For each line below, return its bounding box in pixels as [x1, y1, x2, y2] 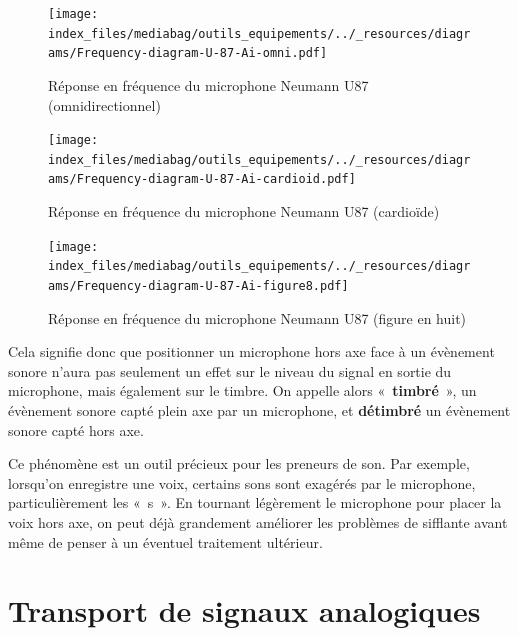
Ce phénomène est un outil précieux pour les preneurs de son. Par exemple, [8, 453, 470, 474]
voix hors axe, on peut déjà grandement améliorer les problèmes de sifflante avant [8, 512, 508, 533]
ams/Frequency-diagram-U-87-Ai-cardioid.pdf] [48, 172, 356, 187]
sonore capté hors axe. [8, 419, 144, 440]
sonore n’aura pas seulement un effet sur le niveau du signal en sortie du [8, 360, 452, 381]
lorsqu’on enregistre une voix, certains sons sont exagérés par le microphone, [8, 472, 476, 493]
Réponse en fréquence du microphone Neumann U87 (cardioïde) [48, 201, 440, 222]
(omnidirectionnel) [48, 94, 161, 115]
